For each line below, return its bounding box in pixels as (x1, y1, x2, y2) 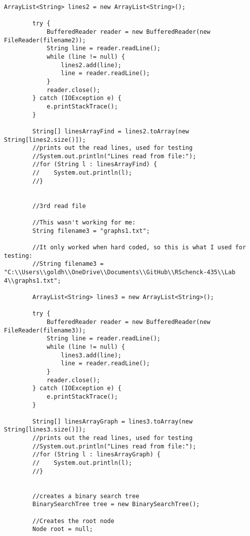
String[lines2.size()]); (4, 136, 86, 143)
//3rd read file (32, 202, 86, 210)
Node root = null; (32, 526, 93, 533)
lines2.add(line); (61, 61, 122, 69)
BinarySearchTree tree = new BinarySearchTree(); (32, 501, 200, 508)
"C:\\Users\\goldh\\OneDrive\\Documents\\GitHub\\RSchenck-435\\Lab (4, 269, 236, 276)
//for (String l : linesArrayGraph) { (32, 451, 161, 458)
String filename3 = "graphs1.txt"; (32, 227, 150, 234)
